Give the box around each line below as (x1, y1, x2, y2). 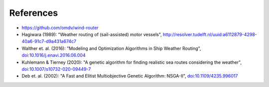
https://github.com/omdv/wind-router (21, 25, 99, 31)
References (9, 7, 58, 18)
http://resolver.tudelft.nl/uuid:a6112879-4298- (162, 31, 257, 37)
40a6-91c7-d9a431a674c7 (21, 39, 77, 44)
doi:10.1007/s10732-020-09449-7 (21, 66, 91, 72)
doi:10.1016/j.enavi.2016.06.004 (21, 52, 86, 58)
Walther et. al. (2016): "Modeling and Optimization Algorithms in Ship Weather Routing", (21, 45, 201, 51)
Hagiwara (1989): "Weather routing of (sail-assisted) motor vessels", (21, 31, 162, 37)
